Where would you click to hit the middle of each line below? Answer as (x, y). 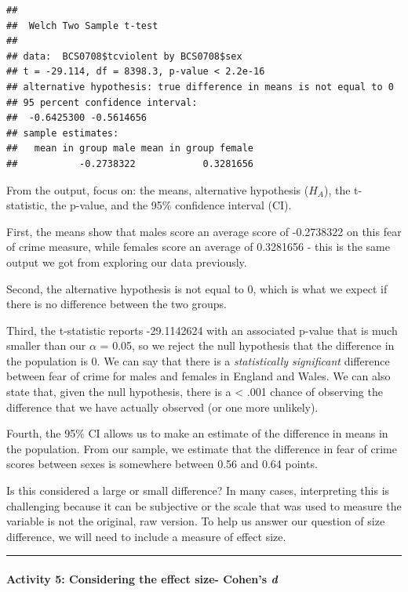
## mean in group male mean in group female (130, 149)
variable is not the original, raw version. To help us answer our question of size (196, 521)
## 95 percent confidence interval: (102, 102)
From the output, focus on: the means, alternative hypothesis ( (158, 189)
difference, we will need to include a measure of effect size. (146, 536)
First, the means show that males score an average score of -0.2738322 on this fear (204, 231)
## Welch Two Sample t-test (82, 25)
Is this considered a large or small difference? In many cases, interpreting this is (198, 490)
